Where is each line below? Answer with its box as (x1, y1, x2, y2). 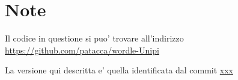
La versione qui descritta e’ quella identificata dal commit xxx (5, 64, 233, 76)
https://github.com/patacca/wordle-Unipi (5, 43, 159, 56)
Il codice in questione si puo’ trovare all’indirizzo (5, 32, 184, 45)
